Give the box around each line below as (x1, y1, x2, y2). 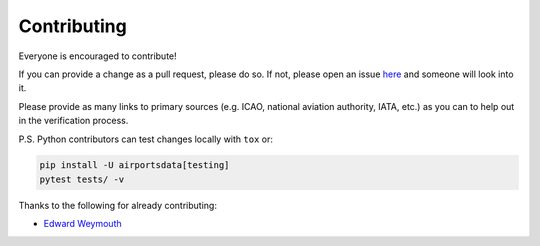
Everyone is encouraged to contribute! (18, 50, 177, 62)
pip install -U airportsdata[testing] (39, 160, 230, 171)
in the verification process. (18, 115, 129, 127)
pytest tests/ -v (39, 173, 125, 185)
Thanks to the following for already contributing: (18, 199, 217, 211)
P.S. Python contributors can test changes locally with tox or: (18, 133, 274, 145)
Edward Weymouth (43, 218, 122, 230)
